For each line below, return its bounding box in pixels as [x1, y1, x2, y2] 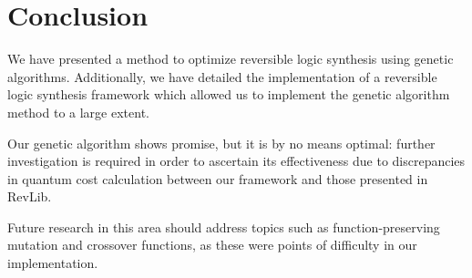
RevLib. [7, 187, 52, 206]
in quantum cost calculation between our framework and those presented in [7, 169, 428, 188]
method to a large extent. [7, 102, 149, 121]
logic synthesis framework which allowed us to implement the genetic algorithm [7, 85, 450, 104]
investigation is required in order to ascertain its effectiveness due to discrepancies [7, 151, 466, 170]
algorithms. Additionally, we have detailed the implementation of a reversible [7, 67, 437, 86]
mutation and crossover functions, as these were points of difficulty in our [7, 235, 417, 254]
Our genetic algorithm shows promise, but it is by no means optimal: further [7, 133, 436, 152]
